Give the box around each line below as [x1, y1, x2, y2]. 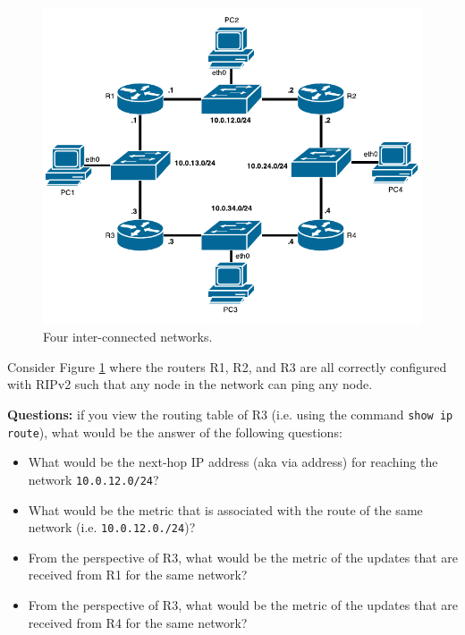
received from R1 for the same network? [28, 565, 248, 584]
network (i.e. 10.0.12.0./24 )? [28, 518, 196, 537]
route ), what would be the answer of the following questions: [7, 422, 342, 441]
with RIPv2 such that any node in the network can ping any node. [7, 375, 373, 394]
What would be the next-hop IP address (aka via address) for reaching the [28, 453, 438, 471]
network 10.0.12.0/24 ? [28, 470, 159, 488]
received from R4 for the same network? [28, 613, 248, 631]
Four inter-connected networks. [43, 327, 213, 346]
